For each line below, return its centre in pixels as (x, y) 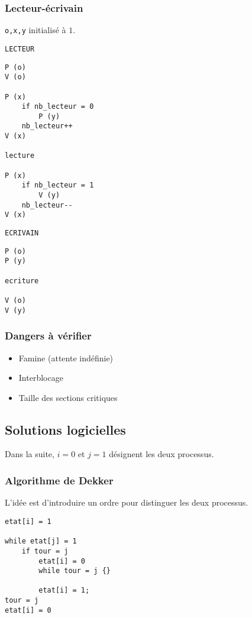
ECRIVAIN (22, 233)
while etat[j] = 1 (41, 541)
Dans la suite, (30, 454)
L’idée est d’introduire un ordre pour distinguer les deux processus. (127, 502)
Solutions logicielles (65, 429)
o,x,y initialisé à (35, 30)
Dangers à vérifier (48, 336)
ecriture (22, 281)
